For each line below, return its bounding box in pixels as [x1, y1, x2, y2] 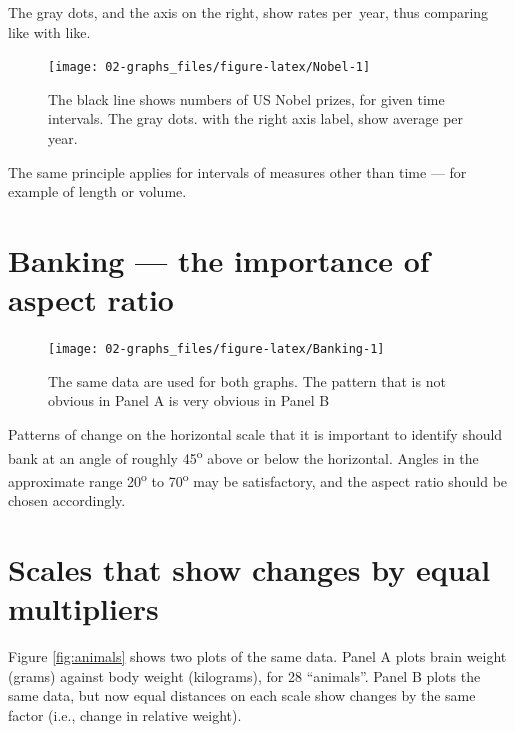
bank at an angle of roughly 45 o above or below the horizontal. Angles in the [8, 444, 479, 468]
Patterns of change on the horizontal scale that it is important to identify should [8, 423, 503, 444]
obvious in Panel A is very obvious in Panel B [48, 390, 330, 411]
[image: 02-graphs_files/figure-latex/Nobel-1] [48, 60, 371, 75]
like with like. [8, 21, 91, 42]
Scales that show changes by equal [8, 548, 491, 589]
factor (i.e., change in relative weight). [8, 704, 242, 725]
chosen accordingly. [8, 490, 126, 511]
